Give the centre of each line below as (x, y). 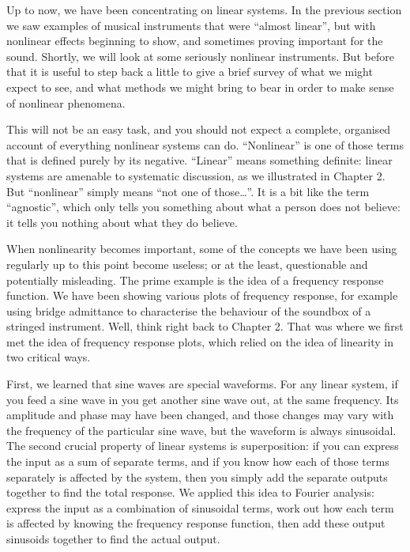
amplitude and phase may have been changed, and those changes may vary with (200, 415)
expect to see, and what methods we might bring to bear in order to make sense (200, 87)
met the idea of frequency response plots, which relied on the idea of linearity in (200, 341)
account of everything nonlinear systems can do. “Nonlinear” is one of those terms (205, 144)
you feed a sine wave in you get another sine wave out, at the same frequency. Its (203, 399)
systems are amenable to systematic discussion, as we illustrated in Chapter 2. (196, 175)
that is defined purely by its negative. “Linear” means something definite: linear (199, 160)
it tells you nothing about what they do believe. (122, 222)
